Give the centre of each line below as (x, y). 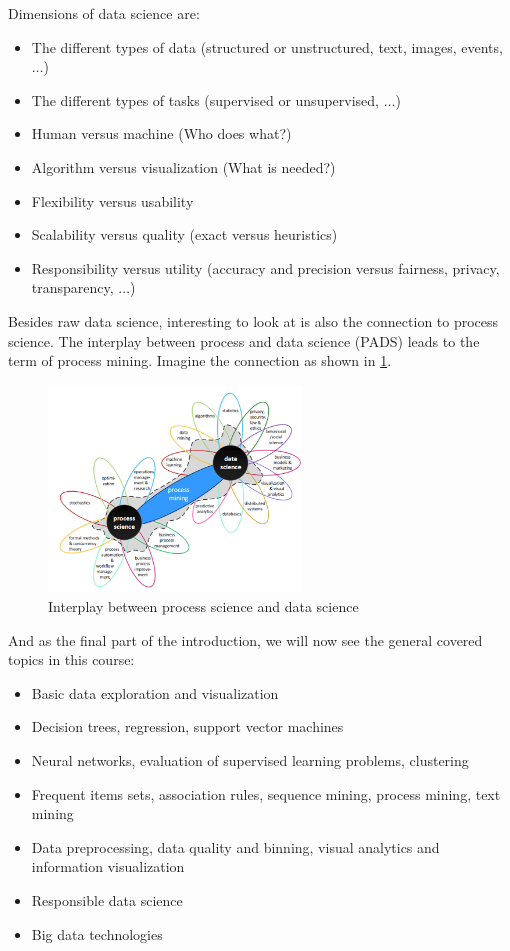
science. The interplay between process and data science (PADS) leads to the (244, 340)
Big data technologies (97, 933)
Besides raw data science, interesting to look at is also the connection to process (253, 320)
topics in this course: (71, 659)
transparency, (72, 287)
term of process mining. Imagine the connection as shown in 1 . (200, 360)
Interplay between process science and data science (203, 606)
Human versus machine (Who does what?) (161, 133)
